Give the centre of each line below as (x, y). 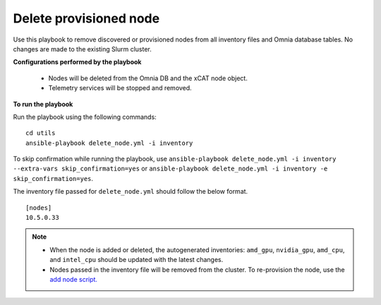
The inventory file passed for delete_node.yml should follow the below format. (131, 192)
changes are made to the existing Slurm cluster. (82, 49)
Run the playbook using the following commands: (85, 117)
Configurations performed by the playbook (77, 62)
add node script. (74, 279)
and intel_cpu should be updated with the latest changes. (137, 260)
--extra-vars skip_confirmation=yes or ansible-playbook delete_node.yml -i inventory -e (170, 168)
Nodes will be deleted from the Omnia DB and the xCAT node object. (148, 78)
